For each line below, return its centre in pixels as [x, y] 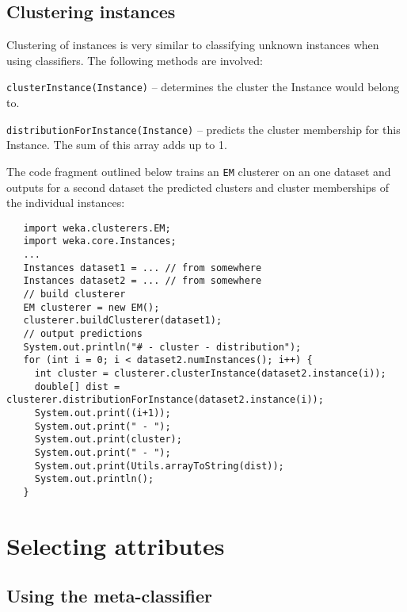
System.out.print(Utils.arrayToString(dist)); [159, 466]
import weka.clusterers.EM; [97, 228]
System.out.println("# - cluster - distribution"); [162, 347]
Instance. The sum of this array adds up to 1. [117, 145]
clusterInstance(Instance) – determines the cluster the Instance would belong [203, 87]
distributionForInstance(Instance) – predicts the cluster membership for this [203, 129]
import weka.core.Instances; [100, 241]
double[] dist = [77, 386]
